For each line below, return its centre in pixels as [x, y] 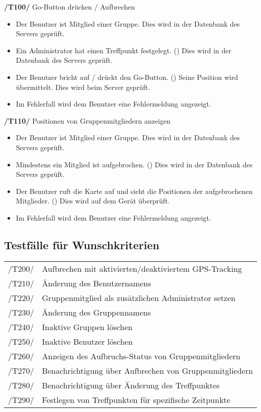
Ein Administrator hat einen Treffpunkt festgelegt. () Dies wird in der [124, 50]
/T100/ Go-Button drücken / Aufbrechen [70, 7]
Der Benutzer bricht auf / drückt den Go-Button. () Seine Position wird [127, 77]
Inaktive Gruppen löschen [87, 327]
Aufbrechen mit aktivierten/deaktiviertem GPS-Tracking [142, 268]
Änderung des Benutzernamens [97, 283]
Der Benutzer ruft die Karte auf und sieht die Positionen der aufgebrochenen [134, 191]
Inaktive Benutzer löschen [87, 341]
